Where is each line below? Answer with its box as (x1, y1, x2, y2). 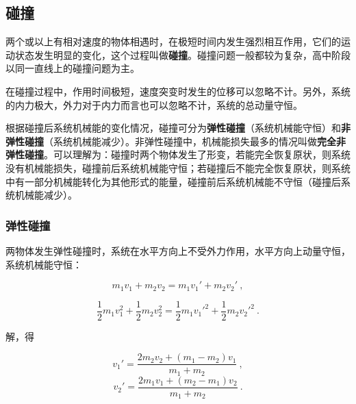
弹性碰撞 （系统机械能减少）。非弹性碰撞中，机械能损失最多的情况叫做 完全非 (5, 134, 346, 148)
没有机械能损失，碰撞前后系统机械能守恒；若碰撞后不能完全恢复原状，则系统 (5, 160, 351, 175)
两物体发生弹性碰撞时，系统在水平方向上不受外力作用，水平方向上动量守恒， (5, 243, 351, 257)
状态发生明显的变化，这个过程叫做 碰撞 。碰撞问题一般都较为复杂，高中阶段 (14, 47, 351, 62)
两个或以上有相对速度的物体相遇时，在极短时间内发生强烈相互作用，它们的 (5, 34, 341, 49)
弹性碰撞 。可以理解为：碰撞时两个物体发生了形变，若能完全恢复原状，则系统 (5, 147, 351, 162)
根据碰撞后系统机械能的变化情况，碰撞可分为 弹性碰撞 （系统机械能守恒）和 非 (5, 121, 351, 135)
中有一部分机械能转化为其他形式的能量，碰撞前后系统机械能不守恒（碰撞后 (5, 174, 341, 188)
